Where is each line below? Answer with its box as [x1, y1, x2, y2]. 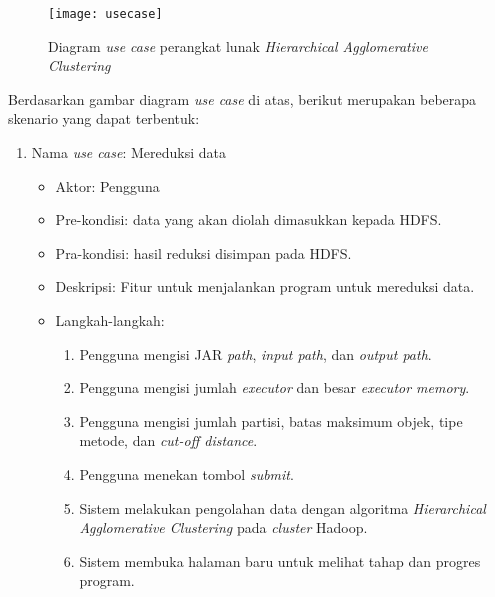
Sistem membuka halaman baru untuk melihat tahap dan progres [79, 550, 481, 571]
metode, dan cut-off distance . [79, 430, 258, 451]
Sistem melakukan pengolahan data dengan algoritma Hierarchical [79, 497, 486, 518]
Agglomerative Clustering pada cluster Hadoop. [79, 517, 368, 538]
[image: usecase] [48, 7, 163, 21]
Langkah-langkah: [55, 310, 165, 330]
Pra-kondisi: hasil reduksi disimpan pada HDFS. [55, 242, 352, 263]
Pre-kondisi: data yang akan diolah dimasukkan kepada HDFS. [55, 209, 442, 230]
